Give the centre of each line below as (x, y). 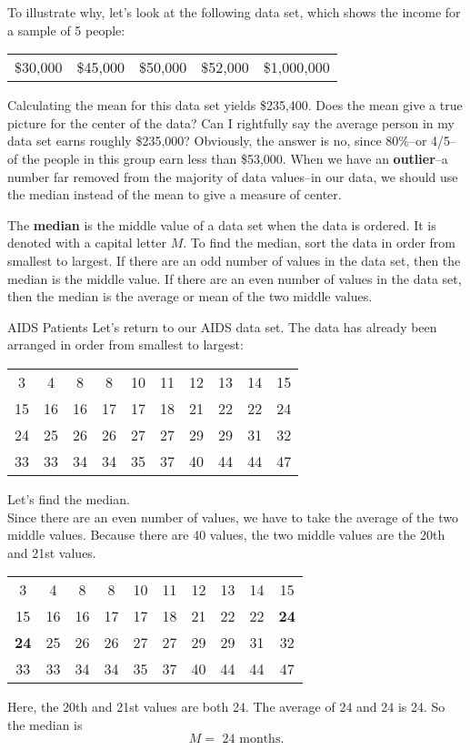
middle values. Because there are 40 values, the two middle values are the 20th (226, 535)
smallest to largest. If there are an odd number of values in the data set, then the (234, 260)
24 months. (253, 740)
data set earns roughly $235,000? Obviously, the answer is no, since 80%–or (217, 141)
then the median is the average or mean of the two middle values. (190, 296)
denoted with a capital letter (87, 243)
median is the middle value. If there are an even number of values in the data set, (235, 278)
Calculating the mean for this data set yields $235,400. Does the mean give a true (235, 105)
